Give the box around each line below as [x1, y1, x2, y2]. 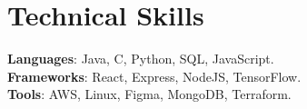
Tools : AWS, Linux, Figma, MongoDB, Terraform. [7, 84, 292, 104]
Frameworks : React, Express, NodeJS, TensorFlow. [7, 66, 302, 85]
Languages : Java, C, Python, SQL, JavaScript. [7, 49, 274, 68]
